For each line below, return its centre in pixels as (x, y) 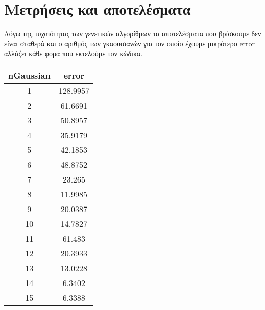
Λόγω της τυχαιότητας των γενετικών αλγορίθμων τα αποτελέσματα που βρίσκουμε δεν (133, 33)
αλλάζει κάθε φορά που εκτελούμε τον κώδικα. (74, 53)
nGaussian (29, 75)
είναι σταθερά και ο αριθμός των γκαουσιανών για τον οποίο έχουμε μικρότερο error (130, 43)
